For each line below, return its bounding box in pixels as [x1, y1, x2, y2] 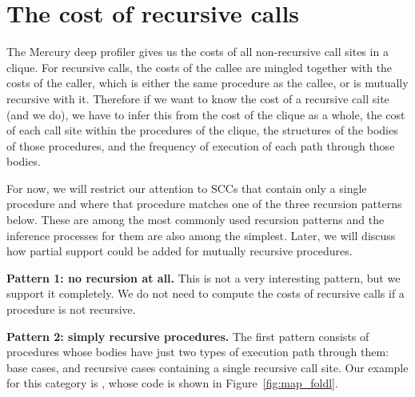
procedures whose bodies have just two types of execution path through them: [6, 343, 389, 360]
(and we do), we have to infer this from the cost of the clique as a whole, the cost [6, 106, 405, 122]
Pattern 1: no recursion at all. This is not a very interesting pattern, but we [6, 269, 401, 286]
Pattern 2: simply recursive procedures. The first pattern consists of [6, 327, 369, 344]
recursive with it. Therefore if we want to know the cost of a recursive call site [6, 90, 389, 106]
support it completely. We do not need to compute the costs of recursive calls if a [6, 285, 405, 302]
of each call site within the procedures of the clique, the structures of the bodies [6, 122, 398, 138]
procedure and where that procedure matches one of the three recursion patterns [6, 195, 402, 212]
